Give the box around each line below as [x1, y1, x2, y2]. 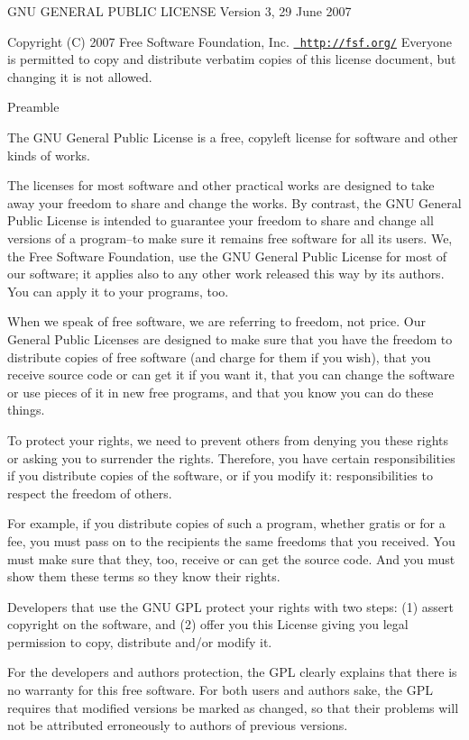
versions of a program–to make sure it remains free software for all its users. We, [7, 229, 453, 247]
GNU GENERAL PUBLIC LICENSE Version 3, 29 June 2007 [7, 2, 352, 20]
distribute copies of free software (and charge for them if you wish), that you [7, 347, 431, 366]
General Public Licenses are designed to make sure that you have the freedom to [7, 329, 453, 348]
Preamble [7, 97, 60, 116]
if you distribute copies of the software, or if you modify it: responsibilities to [7, 466, 433, 485]
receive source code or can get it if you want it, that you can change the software [7, 365, 455, 384]
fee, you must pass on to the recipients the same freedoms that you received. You [7, 531, 455, 550]
